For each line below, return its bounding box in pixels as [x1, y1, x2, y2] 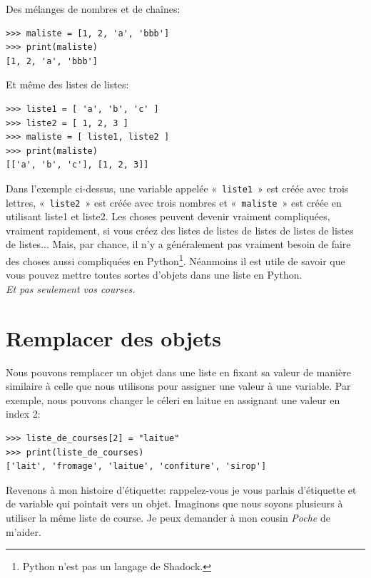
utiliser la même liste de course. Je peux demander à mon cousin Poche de [6, 510, 330, 525]
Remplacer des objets [6, 323, 222, 352]
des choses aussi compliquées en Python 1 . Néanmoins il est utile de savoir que [6, 252, 345, 268]
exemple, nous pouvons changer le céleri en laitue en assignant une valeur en [6, 392, 340, 407]
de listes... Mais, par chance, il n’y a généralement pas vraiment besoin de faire [6, 237, 351, 252]
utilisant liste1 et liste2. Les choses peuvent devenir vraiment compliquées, [6, 209, 330, 224]
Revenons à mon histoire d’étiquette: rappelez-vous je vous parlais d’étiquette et [6, 482, 357, 497]
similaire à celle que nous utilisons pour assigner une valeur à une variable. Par [6, 378, 351, 393]
